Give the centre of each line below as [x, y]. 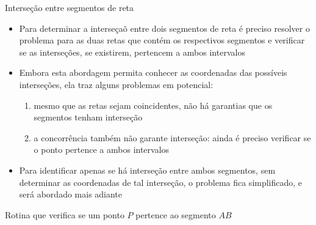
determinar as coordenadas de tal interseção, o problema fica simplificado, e [161, 182]
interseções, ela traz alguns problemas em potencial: [116, 84]
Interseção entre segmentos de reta [70, 7]
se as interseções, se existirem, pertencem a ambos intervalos [132, 52]
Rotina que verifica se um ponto [65, 214]
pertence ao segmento [176, 214]
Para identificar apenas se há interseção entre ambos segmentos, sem [147, 170]
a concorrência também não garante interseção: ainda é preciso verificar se [172, 137]
